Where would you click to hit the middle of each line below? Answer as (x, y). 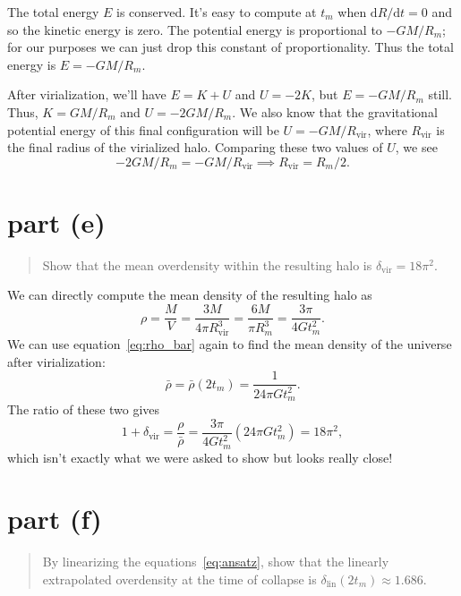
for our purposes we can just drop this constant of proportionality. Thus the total (230, 47)
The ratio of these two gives (84, 409)
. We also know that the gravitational (335, 111)
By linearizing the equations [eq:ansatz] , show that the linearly (216, 562)
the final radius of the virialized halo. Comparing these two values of (195, 147)
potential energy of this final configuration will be (143, 129)
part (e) (56, 221)
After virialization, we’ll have (87, 94)
